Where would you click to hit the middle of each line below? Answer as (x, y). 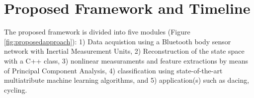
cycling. (16, 89)
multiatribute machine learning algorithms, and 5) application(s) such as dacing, (127, 80)
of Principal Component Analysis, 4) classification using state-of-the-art (113, 70)
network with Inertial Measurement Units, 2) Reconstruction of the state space (124, 51)
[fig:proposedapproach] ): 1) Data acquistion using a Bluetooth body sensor (118, 41)
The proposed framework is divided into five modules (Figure (97, 32)
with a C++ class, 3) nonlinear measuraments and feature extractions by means (126, 60)
